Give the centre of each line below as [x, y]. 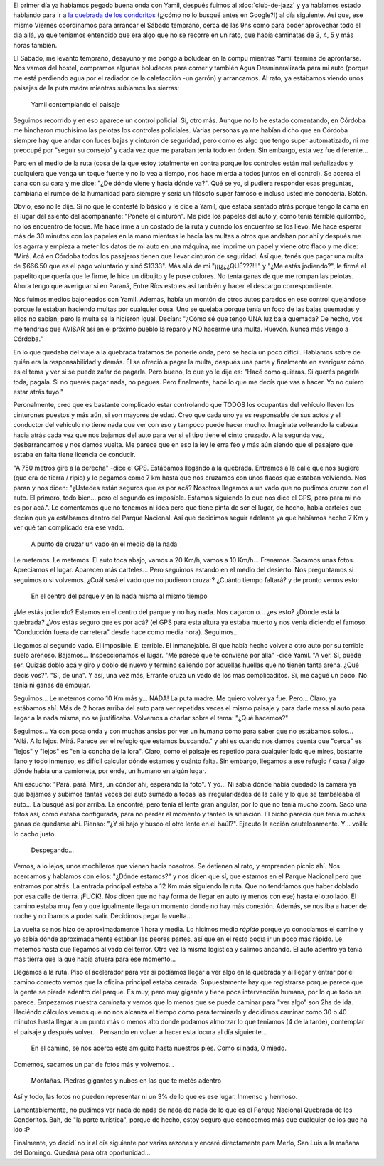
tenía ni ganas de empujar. [52, 685]
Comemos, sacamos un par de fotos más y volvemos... [94, 1064]
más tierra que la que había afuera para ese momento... [95, 959]
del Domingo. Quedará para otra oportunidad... [82, 1152]
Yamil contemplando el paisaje [76, 104]
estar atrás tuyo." [38, 392]
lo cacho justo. [35, 834]
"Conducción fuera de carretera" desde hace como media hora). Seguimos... [126, 632]
